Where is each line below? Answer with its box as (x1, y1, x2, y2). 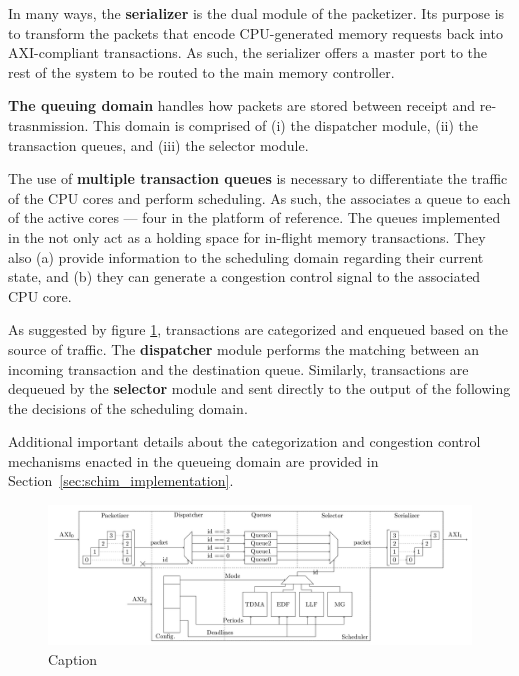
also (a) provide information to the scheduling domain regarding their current (8, 246, 484, 267)
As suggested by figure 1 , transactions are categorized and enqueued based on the (8, 319, 508, 340)
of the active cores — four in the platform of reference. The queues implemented (8, 207, 501, 228)
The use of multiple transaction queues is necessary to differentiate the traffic (8, 168, 508, 189)
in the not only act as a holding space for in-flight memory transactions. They (8, 226, 486, 247)
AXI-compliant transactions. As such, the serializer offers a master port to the (8, 42, 488, 63)
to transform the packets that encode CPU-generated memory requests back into (8, 22, 503, 43)
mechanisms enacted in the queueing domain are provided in (8, 450, 379, 471)
